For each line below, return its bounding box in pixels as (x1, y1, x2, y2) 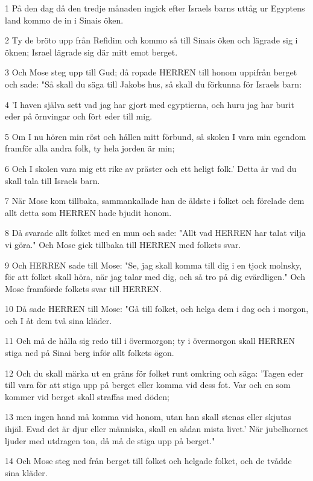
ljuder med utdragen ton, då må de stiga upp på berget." (5, 434, 215, 447)
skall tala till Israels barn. (5, 174, 100, 186)
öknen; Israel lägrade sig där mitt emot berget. (5, 45, 178, 58)
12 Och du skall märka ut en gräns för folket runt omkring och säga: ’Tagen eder (5, 366, 304, 379)
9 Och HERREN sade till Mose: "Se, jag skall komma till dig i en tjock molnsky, (5, 258, 302, 271)
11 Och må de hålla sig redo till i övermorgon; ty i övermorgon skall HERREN (5, 334, 295, 347)
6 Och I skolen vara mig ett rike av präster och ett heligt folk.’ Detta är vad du (5, 162, 297, 174)
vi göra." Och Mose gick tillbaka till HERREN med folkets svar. (5, 238, 241, 250)
